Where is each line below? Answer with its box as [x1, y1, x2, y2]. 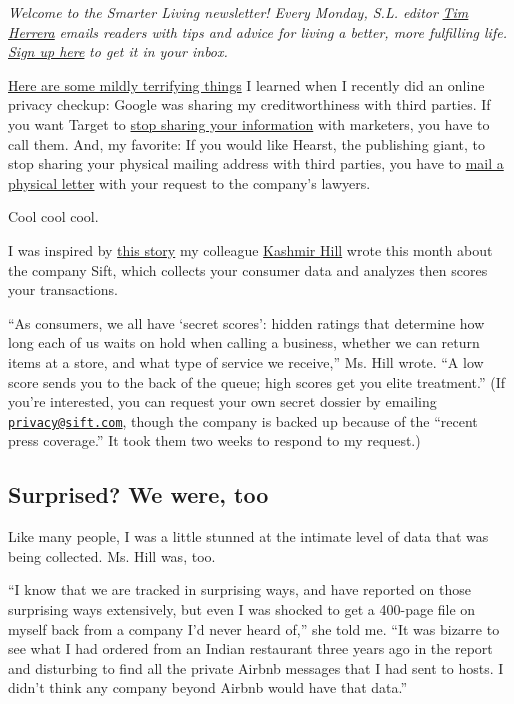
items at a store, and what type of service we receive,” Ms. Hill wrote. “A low [8, 351, 484, 372]
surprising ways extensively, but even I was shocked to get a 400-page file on [8, 598, 476, 619]
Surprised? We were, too [8, 479, 269, 510]
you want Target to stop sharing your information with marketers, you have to [8, 113, 490, 134]
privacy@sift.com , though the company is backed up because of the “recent [8, 410, 478, 431]
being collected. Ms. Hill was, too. [8, 545, 216, 566]
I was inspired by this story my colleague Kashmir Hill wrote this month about [8, 239, 493, 260]
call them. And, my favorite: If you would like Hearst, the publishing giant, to [8, 133, 486, 154]
